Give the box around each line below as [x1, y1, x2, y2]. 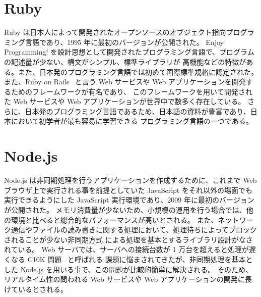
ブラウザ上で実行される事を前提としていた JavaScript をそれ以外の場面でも [4, 184, 252, 195]
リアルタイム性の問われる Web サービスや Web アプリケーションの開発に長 [4, 274, 252, 284]
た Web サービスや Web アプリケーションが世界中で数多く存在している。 [4, 96, 245, 107]
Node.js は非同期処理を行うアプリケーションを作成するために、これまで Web [4, 175, 257, 185]
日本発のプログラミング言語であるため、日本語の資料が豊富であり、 [25, 106, 250, 116]
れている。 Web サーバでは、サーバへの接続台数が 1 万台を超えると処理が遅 [4, 244, 256, 255]
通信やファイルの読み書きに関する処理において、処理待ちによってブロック [11, 224, 257, 235]
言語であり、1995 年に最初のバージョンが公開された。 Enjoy [25, 36, 224, 47]
